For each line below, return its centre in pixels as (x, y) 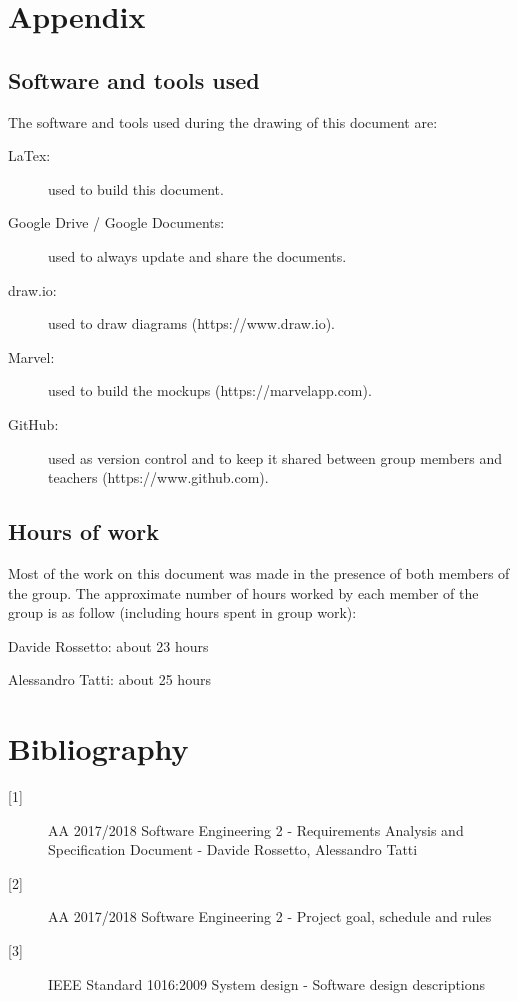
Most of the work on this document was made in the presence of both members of (259, 572)
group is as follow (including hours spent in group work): (182, 612)
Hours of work (83, 531)
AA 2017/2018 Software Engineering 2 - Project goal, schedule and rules (270, 916)
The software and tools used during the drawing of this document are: (223, 121)
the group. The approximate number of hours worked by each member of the (243, 592)
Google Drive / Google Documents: (116, 222)
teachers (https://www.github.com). (158, 477)
